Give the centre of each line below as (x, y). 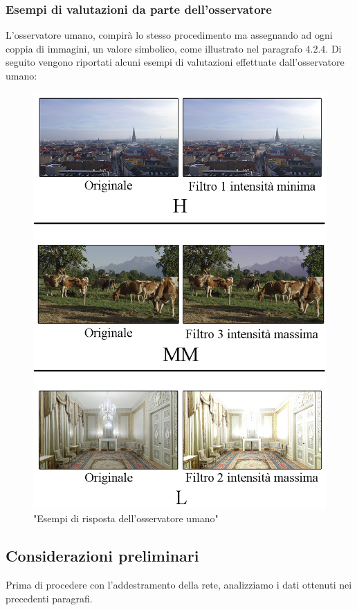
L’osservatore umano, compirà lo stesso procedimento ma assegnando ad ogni (169, 35)
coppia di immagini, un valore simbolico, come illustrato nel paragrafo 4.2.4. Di (174, 48)
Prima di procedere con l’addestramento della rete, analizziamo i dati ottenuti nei (179, 585)
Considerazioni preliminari (102, 556)
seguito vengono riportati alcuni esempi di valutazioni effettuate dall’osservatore (175, 62)
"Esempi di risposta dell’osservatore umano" (126, 518)
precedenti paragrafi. (49, 598)
